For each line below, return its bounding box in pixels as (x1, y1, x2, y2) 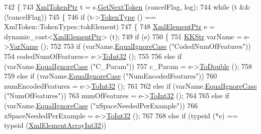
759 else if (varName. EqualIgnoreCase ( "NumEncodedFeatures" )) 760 (4, 71, 217, 81)
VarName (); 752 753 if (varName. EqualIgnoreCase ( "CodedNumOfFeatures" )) (9, 41, 251, 51)
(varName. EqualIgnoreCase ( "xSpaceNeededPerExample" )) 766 (4, 100, 198, 110)
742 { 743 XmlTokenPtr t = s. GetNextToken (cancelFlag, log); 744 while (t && (4, 2, 250, 12)
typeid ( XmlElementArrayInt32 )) (4, 120, 107, 130)
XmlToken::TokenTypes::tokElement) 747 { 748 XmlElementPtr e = (4, 21, 215, 32)
